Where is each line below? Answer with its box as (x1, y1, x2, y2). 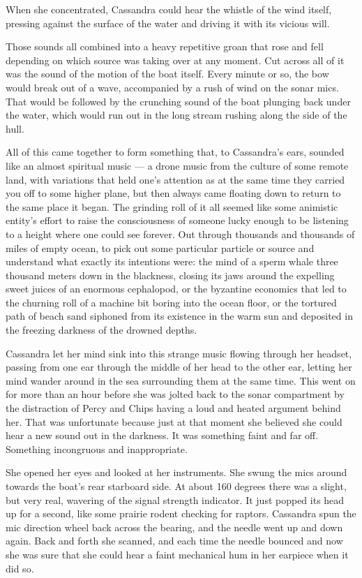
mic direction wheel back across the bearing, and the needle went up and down (6, 519, 343, 534)
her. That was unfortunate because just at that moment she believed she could (6, 414, 342, 429)
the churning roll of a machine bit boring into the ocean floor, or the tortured (6, 295, 337, 309)
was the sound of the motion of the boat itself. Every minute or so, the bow (6, 66, 329, 81)
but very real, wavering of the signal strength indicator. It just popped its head (6, 492, 345, 507)
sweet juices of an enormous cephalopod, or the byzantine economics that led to (6, 281, 347, 296)
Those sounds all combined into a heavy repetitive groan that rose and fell (6, 39, 324, 54)
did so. (6, 561, 34, 575)
